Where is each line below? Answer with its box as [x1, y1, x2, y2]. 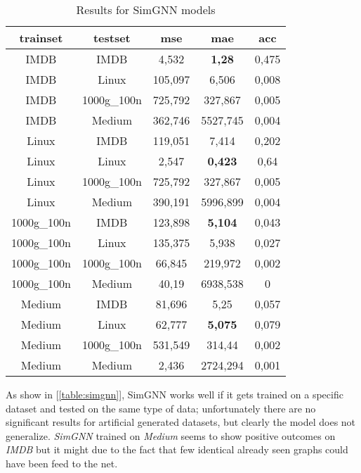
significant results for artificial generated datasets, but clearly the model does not [6, 415, 356, 429]
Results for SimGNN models [76, 1, 216, 18]
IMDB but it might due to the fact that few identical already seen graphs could [6, 442, 348, 457]
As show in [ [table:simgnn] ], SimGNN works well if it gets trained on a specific [6, 387, 343, 401]
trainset [19, 30, 63, 46]
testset [93, 30, 131, 46]
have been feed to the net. [6, 455, 118, 470]
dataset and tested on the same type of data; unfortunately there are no [6, 401, 316, 415]
